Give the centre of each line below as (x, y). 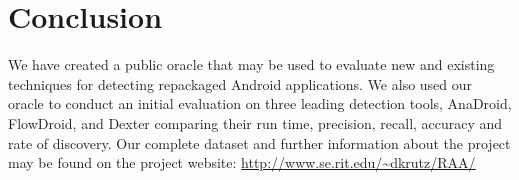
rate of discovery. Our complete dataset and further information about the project (259, 142)
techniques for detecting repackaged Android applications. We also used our (240, 83)
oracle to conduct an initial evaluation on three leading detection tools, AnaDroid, (260, 103)
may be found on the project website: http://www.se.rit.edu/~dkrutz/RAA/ (242, 162)
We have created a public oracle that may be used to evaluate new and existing (251, 64)
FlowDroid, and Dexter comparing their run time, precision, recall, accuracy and (255, 122)
